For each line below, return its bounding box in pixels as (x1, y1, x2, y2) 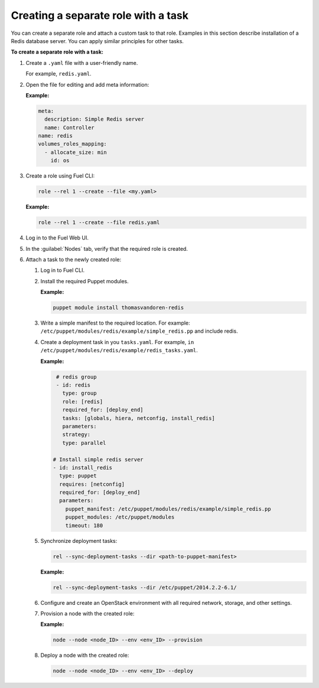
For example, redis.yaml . (25, 70, 92, 77)
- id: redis (56, 382, 91, 388)
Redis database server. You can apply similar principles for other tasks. (11, 37, 184, 44)
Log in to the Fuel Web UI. (25, 234, 89, 241)
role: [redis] (62, 398, 103, 405)
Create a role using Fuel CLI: (25, 172, 95, 179)
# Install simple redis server (53, 456, 144, 463)
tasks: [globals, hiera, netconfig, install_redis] (62, 415, 215, 421)
